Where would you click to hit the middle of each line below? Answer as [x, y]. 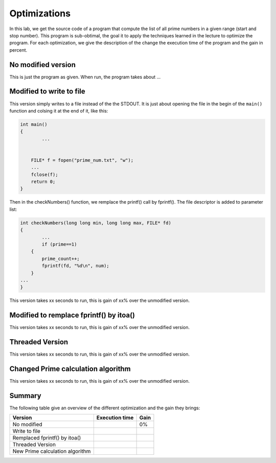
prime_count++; [61, 259]
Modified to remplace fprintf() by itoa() [72, 315]
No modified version [43, 65]
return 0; [43, 182]
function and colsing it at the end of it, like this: [59, 111]
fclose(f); [44, 174]
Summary [25, 396]
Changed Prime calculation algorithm [70, 369]
